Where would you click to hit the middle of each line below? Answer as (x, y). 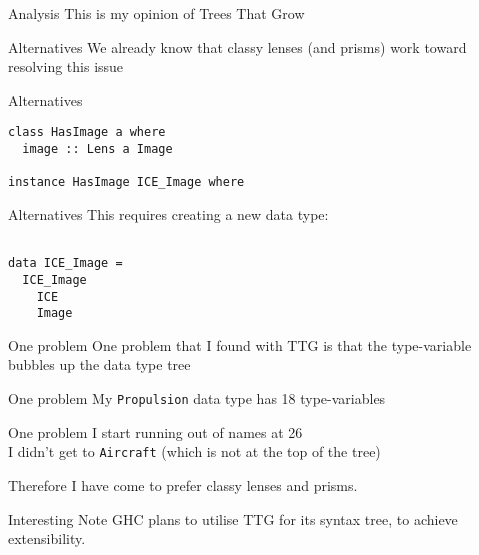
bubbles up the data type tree (99, 364)
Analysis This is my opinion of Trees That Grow (156, 13)
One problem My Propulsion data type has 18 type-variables (197, 398)
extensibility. (47, 538)
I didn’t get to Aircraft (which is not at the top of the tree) (194, 451)
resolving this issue (66, 66)
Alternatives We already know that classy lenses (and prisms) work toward (237, 46)
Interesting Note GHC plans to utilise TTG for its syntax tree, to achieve (233, 518)
